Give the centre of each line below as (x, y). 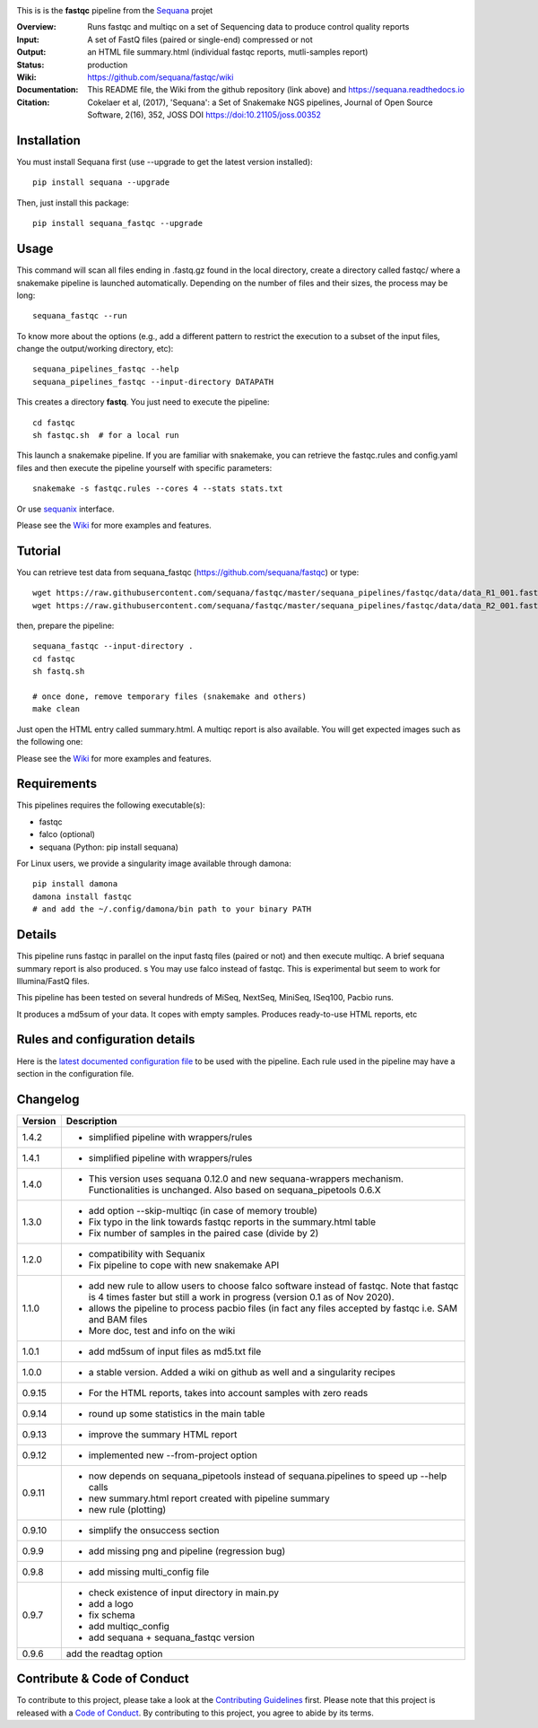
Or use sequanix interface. (65, 509)
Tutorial (39, 550)
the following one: (50, 742)
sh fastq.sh (59, 672)
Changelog (48, 1099)
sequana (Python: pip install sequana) (109, 847)
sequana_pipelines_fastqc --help (106, 369)
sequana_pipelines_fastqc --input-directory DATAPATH (153, 382)
